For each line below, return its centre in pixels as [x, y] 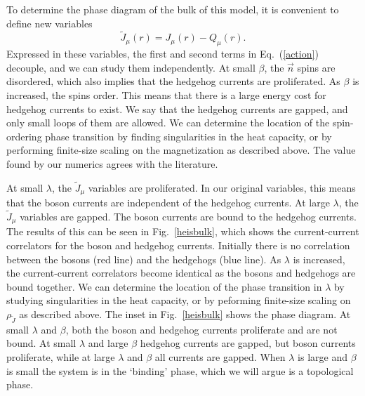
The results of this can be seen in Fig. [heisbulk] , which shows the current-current [183, 231]
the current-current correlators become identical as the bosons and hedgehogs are [181, 273]
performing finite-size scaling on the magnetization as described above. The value [181, 150]
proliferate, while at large [61, 356]
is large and [323, 356]
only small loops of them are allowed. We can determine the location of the [168, 123]
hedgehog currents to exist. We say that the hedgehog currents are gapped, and [177, 108]
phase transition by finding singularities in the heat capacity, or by [188, 136]
